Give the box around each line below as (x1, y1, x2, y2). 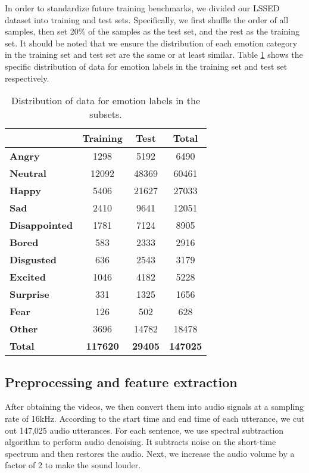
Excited (10, 270, 46, 284)
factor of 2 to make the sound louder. (5, 459, 141, 471)
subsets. (89, 107, 122, 122)
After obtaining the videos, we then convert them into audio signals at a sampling (5, 400, 304, 413)
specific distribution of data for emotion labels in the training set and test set (5, 60, 288, 72)
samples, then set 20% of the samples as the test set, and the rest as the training (5, 25, 300, 38)
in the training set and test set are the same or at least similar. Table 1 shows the (5, 48, 303, 61)
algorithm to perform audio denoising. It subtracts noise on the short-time (5, 435, 276, 448)
